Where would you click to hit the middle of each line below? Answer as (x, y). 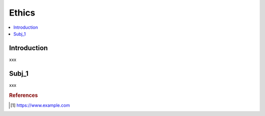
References (24, 95)
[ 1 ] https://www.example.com (40, 105)
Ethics (22, 13)
